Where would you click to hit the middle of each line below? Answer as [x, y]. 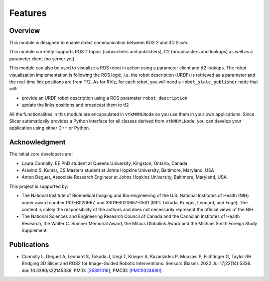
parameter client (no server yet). [42, 59]
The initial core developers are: [41, 154]
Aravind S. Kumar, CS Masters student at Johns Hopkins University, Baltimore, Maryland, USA [118, 170]
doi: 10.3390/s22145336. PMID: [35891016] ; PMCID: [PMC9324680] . [92, 270]
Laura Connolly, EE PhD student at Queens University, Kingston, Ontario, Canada [105, 163]
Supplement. [35, 230]
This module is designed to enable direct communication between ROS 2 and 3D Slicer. [99, 43]
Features [28, 13]
